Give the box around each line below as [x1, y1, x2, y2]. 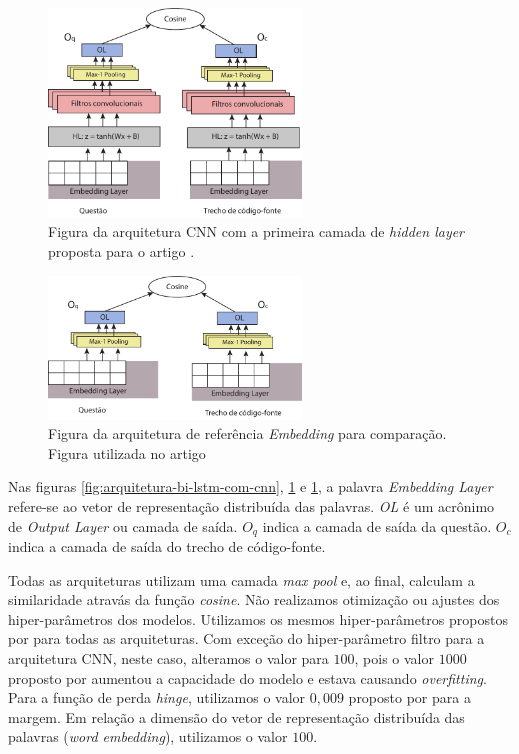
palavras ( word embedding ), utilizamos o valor [8, 726, 288, 747]
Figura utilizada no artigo [48, 442, 206, 463]
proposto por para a [348, 687, 471, 708]
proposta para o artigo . [48, 240, 195, 261]
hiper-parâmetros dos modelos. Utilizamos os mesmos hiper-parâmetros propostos [8, 608, 508, 629]
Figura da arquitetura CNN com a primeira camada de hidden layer [48, 221, 465, 242]
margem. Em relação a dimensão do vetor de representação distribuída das [8, 706, 465, 727]
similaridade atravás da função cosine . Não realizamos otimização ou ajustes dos [8, 589, 500, 610]
